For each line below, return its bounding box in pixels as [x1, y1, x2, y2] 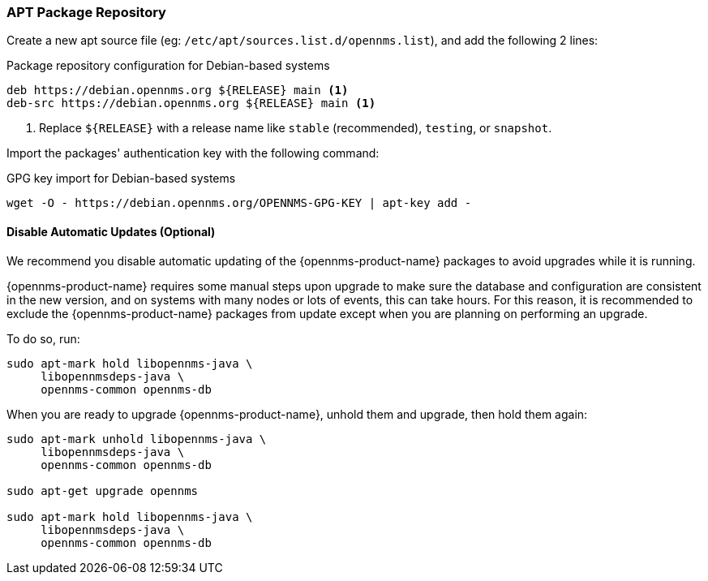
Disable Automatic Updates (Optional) [6, 224, 216, 239]
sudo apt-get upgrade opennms [6, 484, 199, 497]
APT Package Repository [6, 4, 166, 20]
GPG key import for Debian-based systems [6, 171, 236, 186]
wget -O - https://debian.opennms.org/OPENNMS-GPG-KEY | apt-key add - [6, 196, 472, 210]
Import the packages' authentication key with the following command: [6, 146, 380, 161]
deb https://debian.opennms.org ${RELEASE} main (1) [6, 84, 349, 97]
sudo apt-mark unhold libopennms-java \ [6, 432, 267, 445]
